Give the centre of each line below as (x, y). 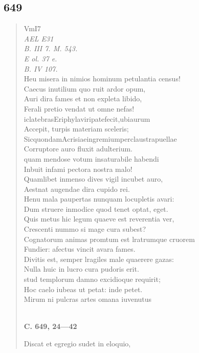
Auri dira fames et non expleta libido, (83, 98)
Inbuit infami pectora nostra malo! (78, 169)
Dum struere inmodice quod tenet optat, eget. (96, 208)
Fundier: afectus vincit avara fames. (80, 249)
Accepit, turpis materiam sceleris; (76, 129)
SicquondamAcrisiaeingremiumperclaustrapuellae (100, 138)
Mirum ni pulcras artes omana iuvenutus (88, 299)
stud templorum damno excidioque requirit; (92, 279)
